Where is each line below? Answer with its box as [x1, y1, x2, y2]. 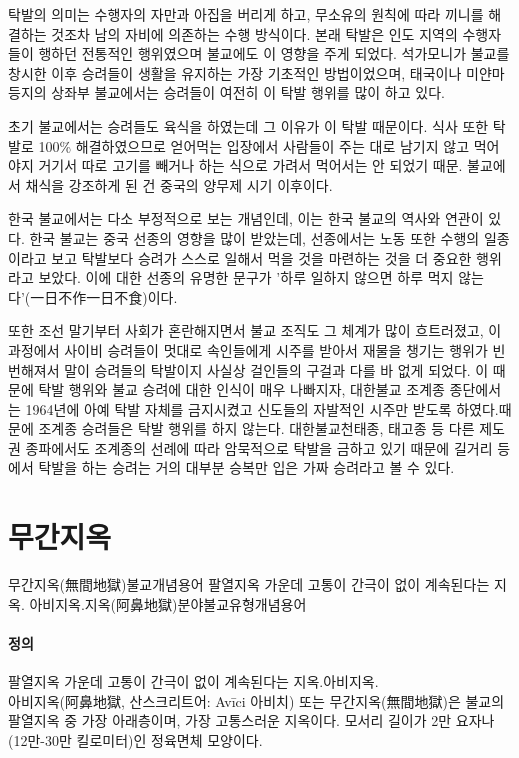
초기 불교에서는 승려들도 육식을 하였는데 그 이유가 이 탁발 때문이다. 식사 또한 [8, 115, 489, 136]
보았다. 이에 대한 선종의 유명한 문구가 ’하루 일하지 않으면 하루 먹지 [38, 267, 454, 288]
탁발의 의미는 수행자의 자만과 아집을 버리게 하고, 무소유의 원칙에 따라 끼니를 [8, 4, 484, 24]
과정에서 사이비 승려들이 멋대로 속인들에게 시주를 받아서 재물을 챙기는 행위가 [8, 339, 488, 360]
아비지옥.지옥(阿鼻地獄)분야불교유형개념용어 [29, 593, 307, 614]
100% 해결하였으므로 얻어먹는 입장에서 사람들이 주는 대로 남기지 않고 [38, 135, 470, 156]
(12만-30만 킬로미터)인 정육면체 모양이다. [8, 729, 263, 750]
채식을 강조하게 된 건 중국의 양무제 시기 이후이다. [25, 174, 333, 195]
